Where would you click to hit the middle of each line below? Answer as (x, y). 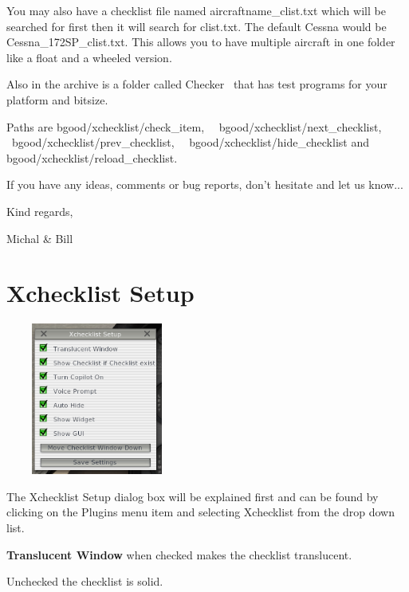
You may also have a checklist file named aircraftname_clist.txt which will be (196, 10)
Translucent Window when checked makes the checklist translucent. (179, 554)
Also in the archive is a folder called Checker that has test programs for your (197, 84)
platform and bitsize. (57, 99)
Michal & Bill (40, 238)
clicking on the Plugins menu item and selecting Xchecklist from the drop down (201, 512)
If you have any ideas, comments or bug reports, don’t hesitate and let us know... (205, 184)
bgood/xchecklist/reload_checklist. (92, 157)
